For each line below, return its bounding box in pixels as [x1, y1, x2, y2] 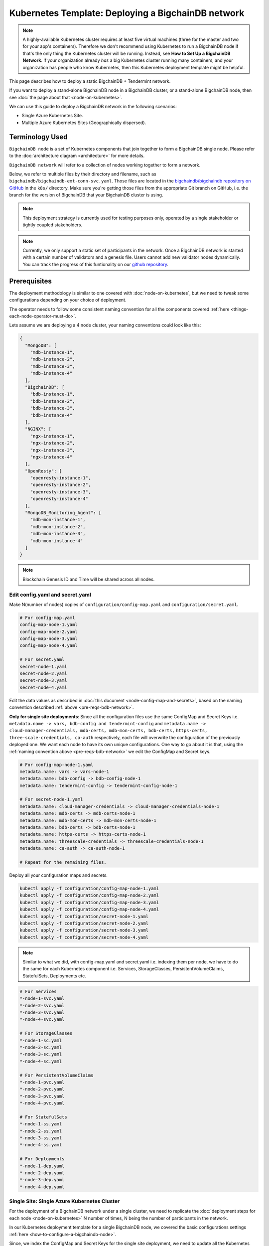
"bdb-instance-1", [30, 391, 75, 397]
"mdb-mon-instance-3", [30, 531, 86, 537]
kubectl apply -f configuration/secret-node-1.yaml [19, 914, 149, 919]
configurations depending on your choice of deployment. [9, 297, 127, 303]
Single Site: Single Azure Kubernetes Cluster [9, 1198, 120, 1205]
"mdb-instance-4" [30, 370, 73, 376]
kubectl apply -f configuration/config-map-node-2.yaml [19, 893, 159, 898]
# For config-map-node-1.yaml [19, 762, 94, 768]
